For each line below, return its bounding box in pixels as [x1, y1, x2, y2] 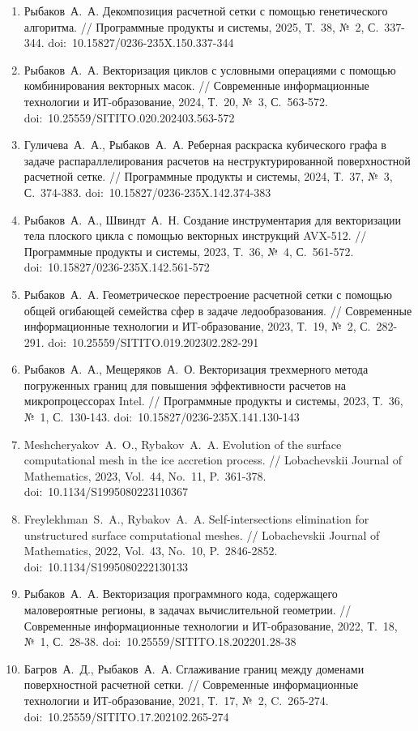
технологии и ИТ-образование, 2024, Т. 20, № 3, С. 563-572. [23, 92, 328, 109]
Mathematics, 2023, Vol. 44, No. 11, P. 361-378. [23, 467, 267, 484]
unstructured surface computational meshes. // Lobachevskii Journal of [23, 526, 380, 543]
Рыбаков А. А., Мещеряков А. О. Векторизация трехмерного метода [23, 361, 369, 378]
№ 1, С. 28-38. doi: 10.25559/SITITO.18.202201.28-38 [23, 633, 296, 650]
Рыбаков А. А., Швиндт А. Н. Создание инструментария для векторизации [23, 211, 402, 228]
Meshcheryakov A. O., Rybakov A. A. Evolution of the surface [23, 435, 342, 452]
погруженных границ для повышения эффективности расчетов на [23, 376, 346, 393]
